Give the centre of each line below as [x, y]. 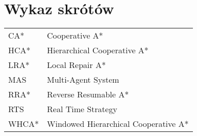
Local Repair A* [77, 65]
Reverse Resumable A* [88, 94]
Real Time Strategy [82, 109]
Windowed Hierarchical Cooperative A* [118, 124]
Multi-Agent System [83, 80]
